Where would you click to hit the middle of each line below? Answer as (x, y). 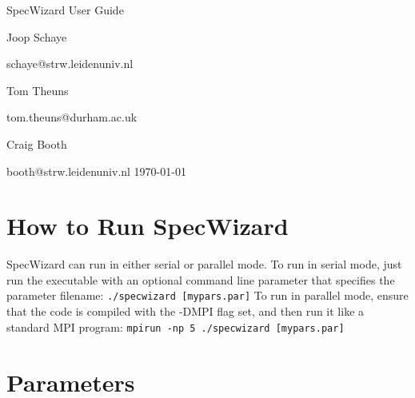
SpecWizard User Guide (65, 10)
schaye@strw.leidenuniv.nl (70, 64)
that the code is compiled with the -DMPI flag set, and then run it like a (186, 311)
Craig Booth (37, 143)
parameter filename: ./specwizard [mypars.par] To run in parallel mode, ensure (207, 295)
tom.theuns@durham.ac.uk (72, 117)
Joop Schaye (37, 36)
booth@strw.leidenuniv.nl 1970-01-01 (96, 171)
